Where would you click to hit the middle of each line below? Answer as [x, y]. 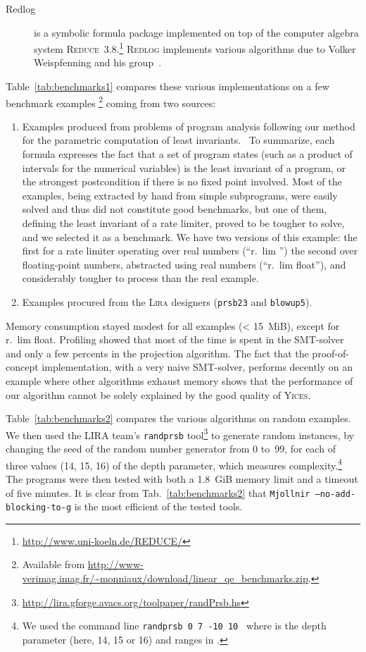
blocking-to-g [39, 508]
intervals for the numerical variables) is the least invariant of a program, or [184, 167]
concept [22, 367]
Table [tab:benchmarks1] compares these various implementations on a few [168, 86]
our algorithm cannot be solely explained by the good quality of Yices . [158, 394]
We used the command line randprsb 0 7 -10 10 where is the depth [174, 626]
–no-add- [335, 494]
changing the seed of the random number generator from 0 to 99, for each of [171, 449]
